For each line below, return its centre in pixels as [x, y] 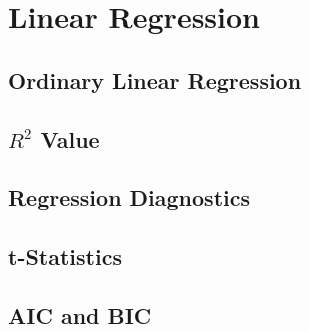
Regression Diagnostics [129, 197]
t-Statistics [65, 256]
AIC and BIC [80, 314]
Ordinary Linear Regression [155, 79]
